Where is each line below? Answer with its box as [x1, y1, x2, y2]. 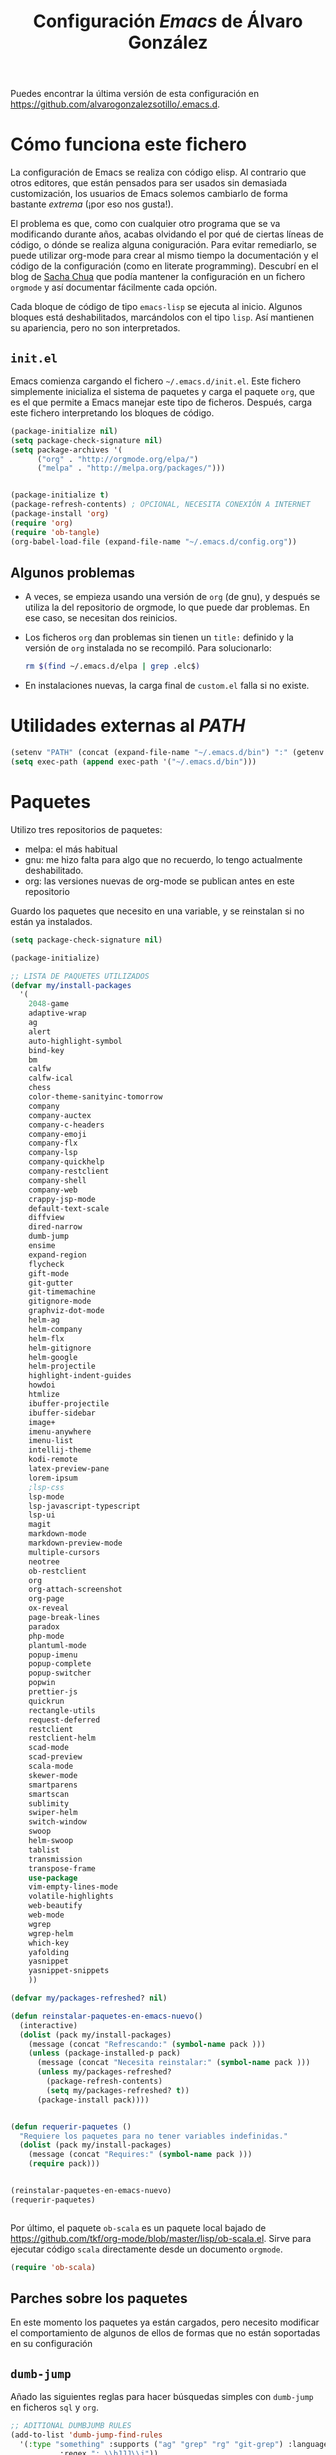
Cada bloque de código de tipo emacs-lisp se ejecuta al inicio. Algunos [10, 301, 303, 313]
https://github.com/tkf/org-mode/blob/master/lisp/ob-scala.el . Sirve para [10, 2232, 312, 2244]
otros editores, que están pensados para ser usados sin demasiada [10, 177, 288, 189]
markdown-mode [28, 1529, 87, 1539]
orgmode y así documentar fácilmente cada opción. [10, 281, 218, 294]
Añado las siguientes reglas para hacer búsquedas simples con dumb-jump [10, 2391, 314, 2403]
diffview [28, 1213, 65, 1223]
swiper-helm [28, 1808, 78, 1818]
